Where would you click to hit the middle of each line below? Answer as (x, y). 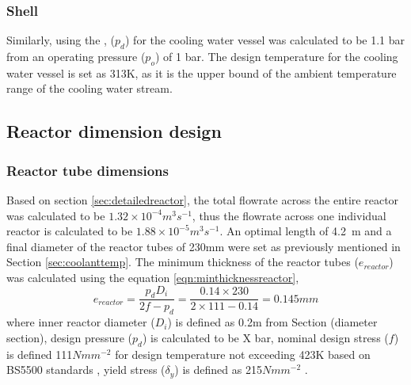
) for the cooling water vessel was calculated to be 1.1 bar (265, 40)
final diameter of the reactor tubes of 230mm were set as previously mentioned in (204, 246)
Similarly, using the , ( (61, 40)
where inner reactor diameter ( (81, 322)
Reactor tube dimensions (88, 170)
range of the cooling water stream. (89, 88)
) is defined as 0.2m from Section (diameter (272, 322)
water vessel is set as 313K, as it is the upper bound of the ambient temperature (202, 72)
